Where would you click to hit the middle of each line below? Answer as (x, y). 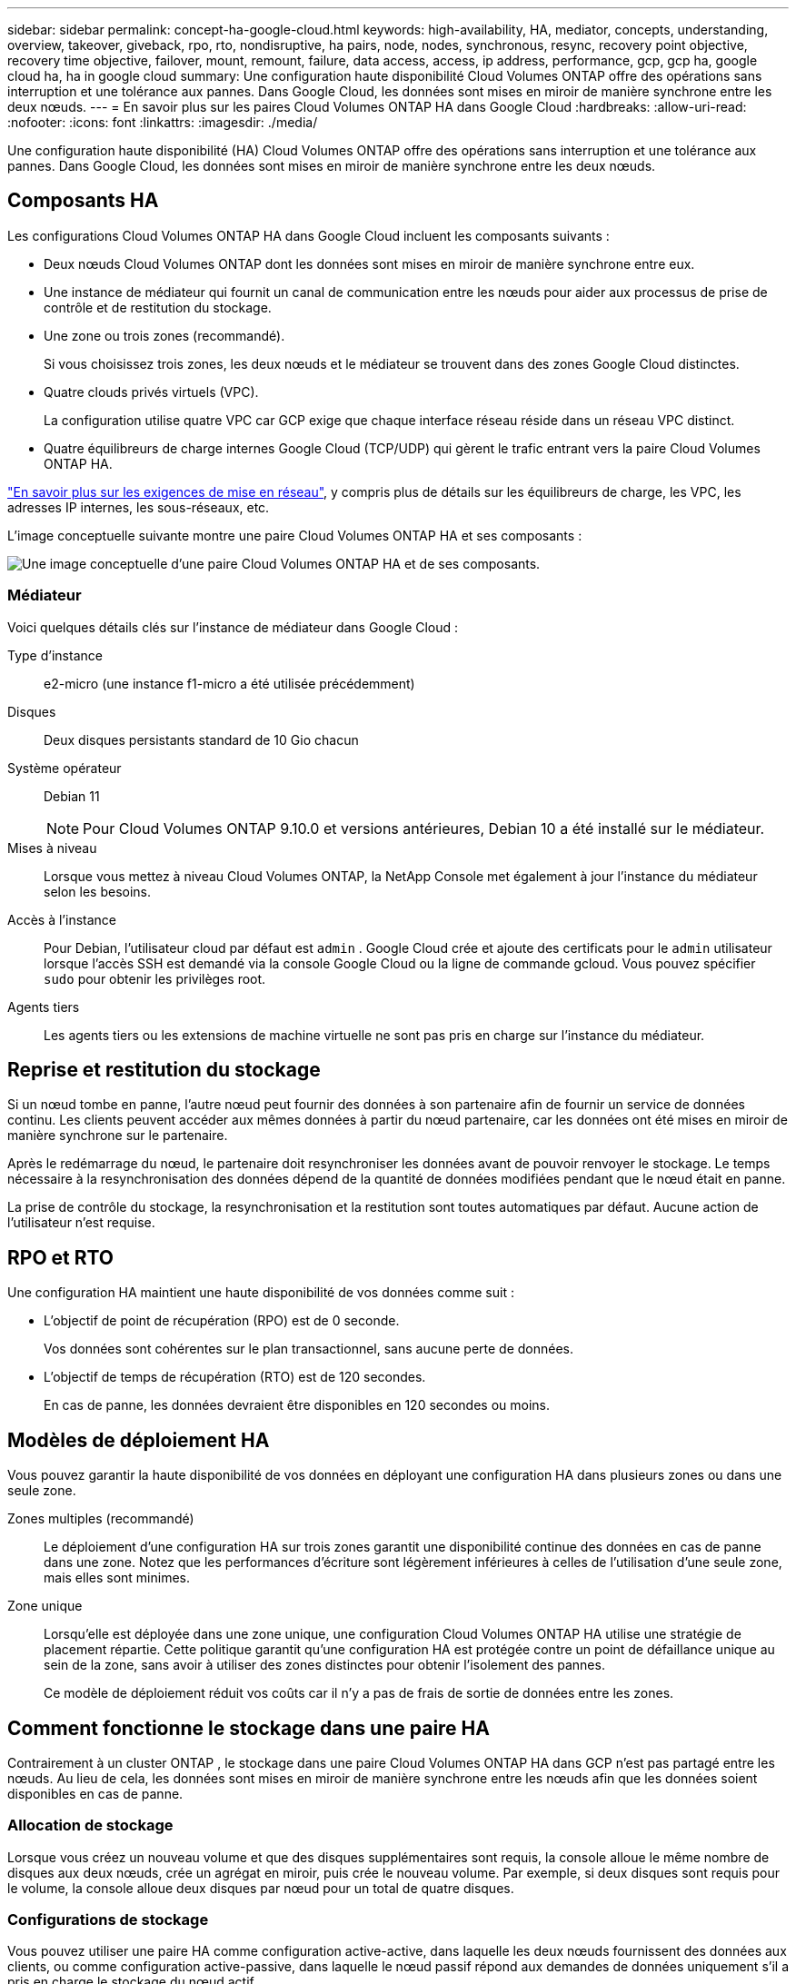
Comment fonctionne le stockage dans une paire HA (249, 1728)
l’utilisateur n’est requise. (81, 1223)
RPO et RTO (61, 1257)
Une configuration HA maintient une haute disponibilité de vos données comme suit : (261, 1293)
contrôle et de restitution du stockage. (158, 307)
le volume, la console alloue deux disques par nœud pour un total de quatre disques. (261, 1888)
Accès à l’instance (62, 919)
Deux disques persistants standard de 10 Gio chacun (201, 739)
